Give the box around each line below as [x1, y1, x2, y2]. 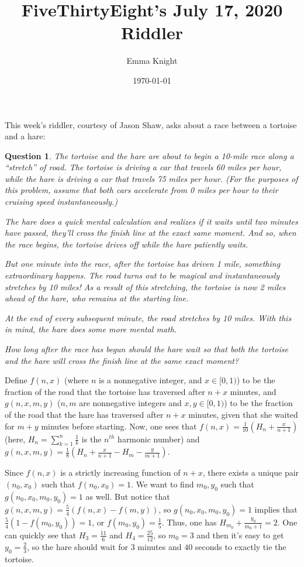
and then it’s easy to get [196, 528, 284, 541]
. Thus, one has [161, 516, 217, 528]
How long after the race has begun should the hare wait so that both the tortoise [5, 343, 288, 355]
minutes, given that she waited [188, 408, 298, 420]
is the [81, 432, 102, 445]
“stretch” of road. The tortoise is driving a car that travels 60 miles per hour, [5, 161, 282, 173]
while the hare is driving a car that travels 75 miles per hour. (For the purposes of [5, 172, 298, 184]
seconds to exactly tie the [195, 540, 286, 552]
